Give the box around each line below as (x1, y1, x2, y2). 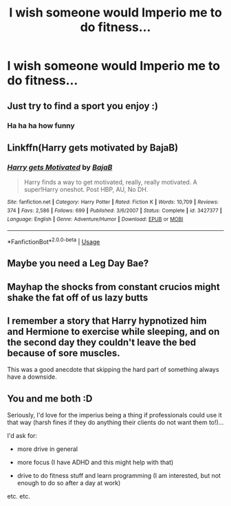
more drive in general (16, 445, 78, 453)
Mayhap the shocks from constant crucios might (7, 280, 220, 293)
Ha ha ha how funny (7, 120, 76, 130)
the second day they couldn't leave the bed (7, 336, 197, 348)
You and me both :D (7, 393, 93, 404)
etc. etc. (7, 492, 31, 500)
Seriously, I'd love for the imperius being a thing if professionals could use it (7, 411, 222, 419)
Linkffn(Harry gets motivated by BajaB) (7, 142, 179, 153)
